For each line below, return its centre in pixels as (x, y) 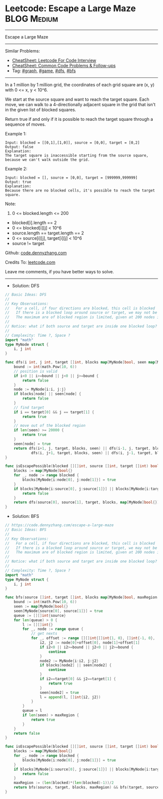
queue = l (32, 711)
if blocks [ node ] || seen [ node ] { (48, 394)
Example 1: (16, 133)
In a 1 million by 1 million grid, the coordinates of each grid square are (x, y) (80, 85)
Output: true (18, 182)
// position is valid (35, 371)
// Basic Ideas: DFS (26, 295)
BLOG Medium (32, 19)
